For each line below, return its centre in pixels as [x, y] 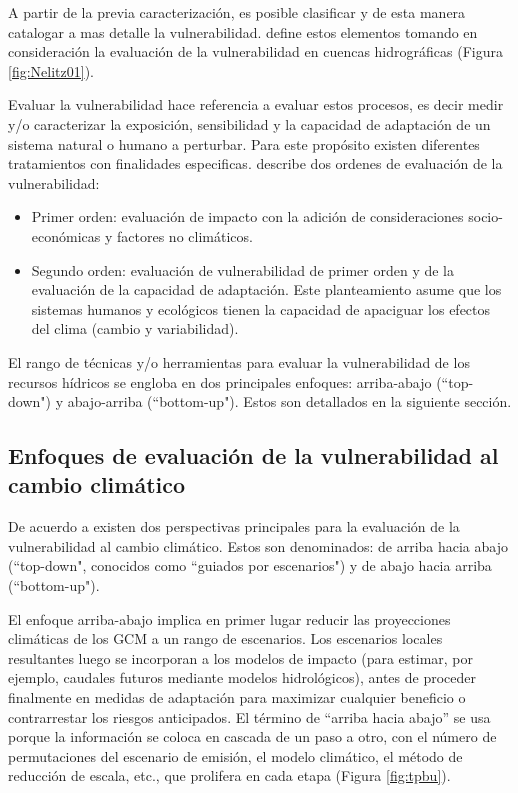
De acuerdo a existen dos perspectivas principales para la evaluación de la [234, 526]
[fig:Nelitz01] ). [51, 70]
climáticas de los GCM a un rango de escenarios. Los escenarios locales [225, 638]
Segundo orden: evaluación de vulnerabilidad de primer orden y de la [242, 269]
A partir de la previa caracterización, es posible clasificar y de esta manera [237, 12]
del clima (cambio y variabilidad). [135, 328]
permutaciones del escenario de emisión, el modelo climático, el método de [235, 755]
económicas [66, 235]
